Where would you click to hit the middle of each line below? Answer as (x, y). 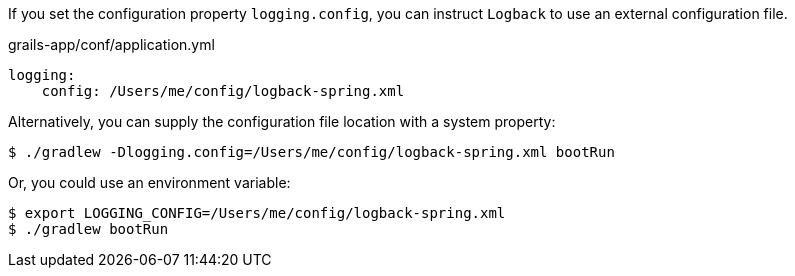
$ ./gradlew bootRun (88, 229)
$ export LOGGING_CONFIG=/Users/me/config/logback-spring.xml (257, 213)
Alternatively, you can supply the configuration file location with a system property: (282, 121)
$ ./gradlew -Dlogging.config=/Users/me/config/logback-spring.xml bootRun (311, 152)
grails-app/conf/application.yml (111, 44)
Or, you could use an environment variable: (149, 182)
